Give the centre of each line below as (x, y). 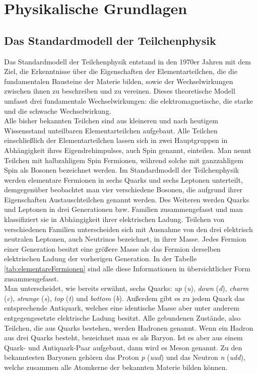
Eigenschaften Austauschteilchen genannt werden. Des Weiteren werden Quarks (127, 199)
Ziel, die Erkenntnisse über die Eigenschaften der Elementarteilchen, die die (121, 71)
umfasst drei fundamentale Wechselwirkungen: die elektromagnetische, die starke (129, 100)
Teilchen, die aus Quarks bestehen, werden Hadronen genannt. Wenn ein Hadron (129, 327)
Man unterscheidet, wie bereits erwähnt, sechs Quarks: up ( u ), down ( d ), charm (126, 288)
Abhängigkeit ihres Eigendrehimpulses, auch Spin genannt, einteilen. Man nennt (128, 150)
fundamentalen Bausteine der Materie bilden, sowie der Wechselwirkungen (119, 81)
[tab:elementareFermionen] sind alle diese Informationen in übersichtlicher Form (127, 269)
